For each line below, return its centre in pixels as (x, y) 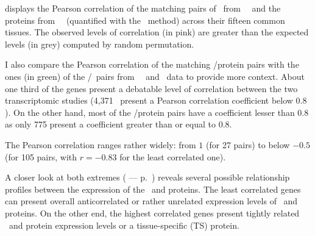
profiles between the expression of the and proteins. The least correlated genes (153, 189)
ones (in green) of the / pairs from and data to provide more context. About (155, 76)
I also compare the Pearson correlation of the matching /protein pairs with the (152, 64)
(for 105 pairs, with (41, 156)
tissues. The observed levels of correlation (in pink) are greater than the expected (157, 32)
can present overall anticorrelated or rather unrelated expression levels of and (151, 201)
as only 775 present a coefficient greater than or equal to (110, 124)
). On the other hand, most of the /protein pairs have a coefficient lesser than (150, 112)
